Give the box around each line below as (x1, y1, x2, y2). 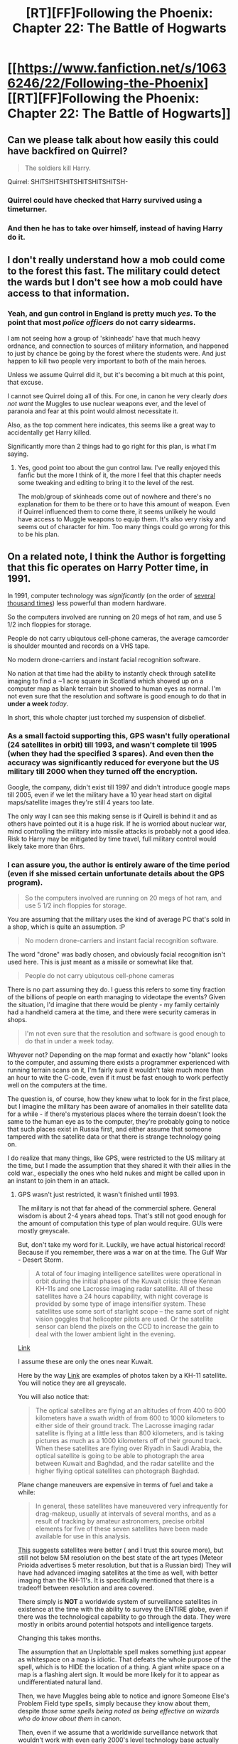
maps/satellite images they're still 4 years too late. (7, 798, 154, 807)
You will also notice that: (17, 1392, 90, 1400)
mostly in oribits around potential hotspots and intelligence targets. (17, 1620, 214, 1628)
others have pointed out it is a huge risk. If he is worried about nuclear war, (7, 819, 227, 828)
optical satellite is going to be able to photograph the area (35, 1451, 205, 1459)
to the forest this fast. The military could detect (7, 265, 220, 277)
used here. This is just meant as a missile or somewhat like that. (7, 957, 194, 966)
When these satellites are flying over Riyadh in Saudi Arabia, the (35, 1444, 223, 1452)
